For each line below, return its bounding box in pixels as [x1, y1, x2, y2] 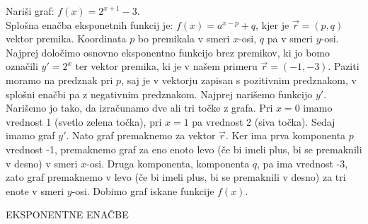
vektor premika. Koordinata [6, 31, 127, 46]
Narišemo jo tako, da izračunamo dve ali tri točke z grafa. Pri [6, 100, 273, 115]
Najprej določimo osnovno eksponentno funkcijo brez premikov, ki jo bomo [6, 45, 330, 59]
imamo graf [6, 128, 55, 143]
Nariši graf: [6, 4, 54, 18]
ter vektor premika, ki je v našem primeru [75, 59, 258, 73]
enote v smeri [6, 183, 64, 198]
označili [6, 59, 38, 73]
